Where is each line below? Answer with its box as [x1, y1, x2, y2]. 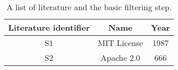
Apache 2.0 [100, 52, 140, 63]
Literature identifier [8, 21, 90, 33]
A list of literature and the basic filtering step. [6, 1, 172, 13]
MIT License [97, 37, 143, 49]
